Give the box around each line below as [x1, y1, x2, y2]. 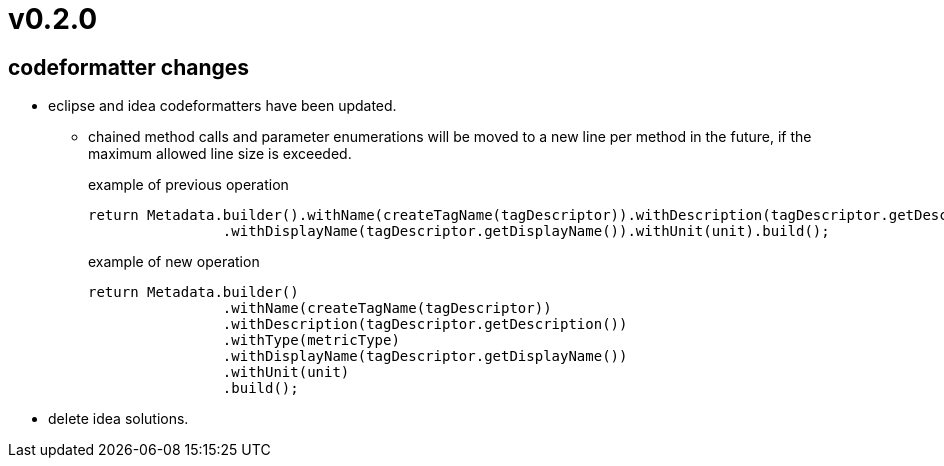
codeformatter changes [8, 54, 250, 80]
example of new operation [88, 253, 260, 271]
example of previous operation [88, 176, 289, 194]
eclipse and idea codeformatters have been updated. [48, 97, 397, 115]
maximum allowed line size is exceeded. [88, 145, 352, 163]
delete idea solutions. [48, 410, 189, 428]
